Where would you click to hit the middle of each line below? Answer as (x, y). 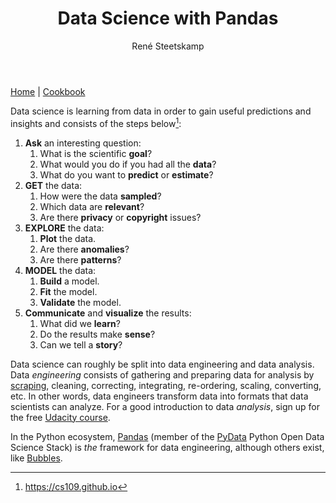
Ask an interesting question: (83, 143)
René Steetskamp (168, 46)
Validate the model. (80, 302)
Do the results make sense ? (97, 334)
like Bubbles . (36, 458)
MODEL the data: (60, 270)
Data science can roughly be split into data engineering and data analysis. (162, 364)
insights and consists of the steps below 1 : (96, 122)
